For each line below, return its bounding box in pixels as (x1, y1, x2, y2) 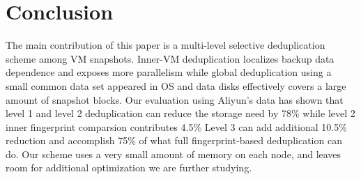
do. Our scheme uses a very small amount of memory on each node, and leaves (6, 146, 341, 161)
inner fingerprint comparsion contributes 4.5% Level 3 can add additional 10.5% (6, 119, 347, 134)
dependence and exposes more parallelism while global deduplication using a (6, 65, 332, 79)
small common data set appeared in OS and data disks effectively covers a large (6, 78, 346, 93)
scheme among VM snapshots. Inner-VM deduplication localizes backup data (6, 51, 335, 65)
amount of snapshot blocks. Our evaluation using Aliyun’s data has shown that (6, 92, 344, 107)
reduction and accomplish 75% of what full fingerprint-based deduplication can (6, 133, 342, 148)
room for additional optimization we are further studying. (6, 160, 252, 175)
